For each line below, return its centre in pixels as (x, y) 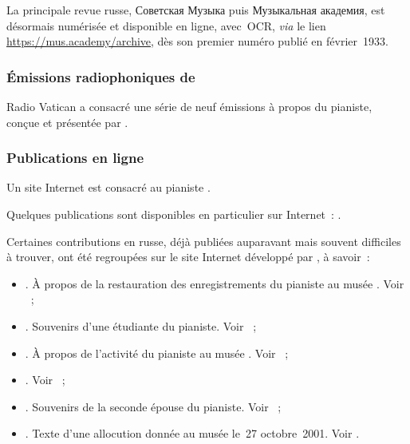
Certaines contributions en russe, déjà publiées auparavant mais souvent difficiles (204, 241)
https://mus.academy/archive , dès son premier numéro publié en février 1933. (197, 41)
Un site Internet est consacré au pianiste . (108, 187)
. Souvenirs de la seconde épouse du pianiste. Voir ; (153, 406)
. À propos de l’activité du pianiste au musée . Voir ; (157, 353)
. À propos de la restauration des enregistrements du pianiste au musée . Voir (215, 283)
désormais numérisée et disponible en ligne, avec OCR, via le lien (166, 25)
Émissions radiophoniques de (101, 76)
